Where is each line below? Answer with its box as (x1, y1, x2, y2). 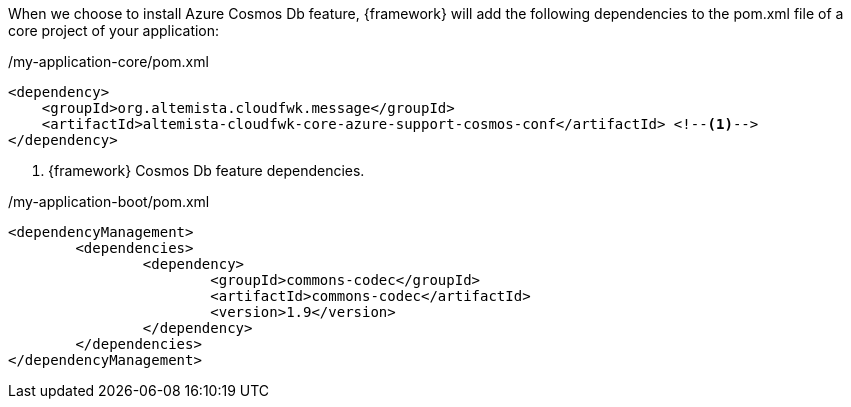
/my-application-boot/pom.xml (8, 193, 210, 210)
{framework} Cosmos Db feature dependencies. (48, 162, 365, 179)
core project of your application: (8, 22, 220, 39)
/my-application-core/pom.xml (8, 53, 209, 70)
